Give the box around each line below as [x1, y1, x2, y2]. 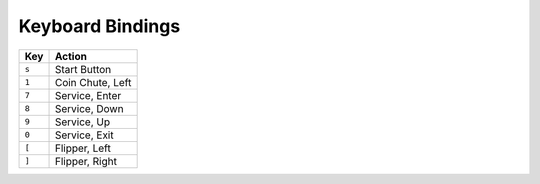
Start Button [54, 62, 112, 76]
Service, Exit [54, 128, 114, 142]
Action [54, 49, 87, 63]
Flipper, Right [54, 154, 117, 168]
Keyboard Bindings [18, 15, 181, 37]
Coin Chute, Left [54, 75, 132, 89]
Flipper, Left [54, 141, 112, 155]
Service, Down [54, 101, 124, 115]
